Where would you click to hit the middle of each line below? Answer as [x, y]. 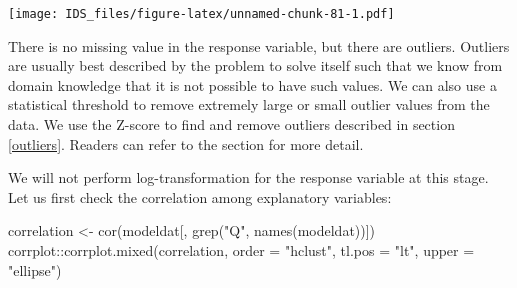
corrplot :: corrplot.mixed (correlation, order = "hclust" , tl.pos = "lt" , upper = [241, 250]
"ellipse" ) [35, 269]
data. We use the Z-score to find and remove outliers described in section [231, 124]
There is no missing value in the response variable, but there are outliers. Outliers [259, 45]
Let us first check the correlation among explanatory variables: [200, 196]
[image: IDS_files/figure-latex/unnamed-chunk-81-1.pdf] [201, 14]
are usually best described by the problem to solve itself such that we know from [255, 65]
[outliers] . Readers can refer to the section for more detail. [186, 143]
